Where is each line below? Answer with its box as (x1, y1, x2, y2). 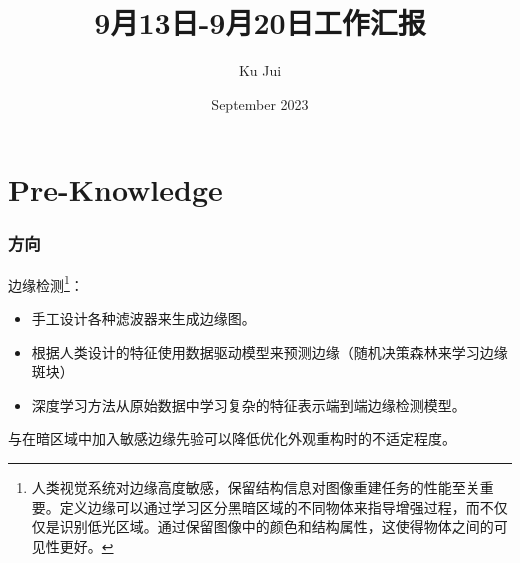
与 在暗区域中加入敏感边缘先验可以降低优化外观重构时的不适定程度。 (8, 428, 456, 449)
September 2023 (211, 93, 309, 114)
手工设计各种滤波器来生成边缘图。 (31, 307, 256, 328)
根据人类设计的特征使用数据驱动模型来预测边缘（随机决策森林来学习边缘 (31, 341, 508, 362)
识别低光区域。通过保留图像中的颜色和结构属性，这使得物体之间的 (59, 516, 494, 537)
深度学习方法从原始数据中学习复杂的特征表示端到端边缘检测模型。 (31, 394, 466, 415)
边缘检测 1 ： (8, 271, 84, 295)
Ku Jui (238, 60, 282, 81)
